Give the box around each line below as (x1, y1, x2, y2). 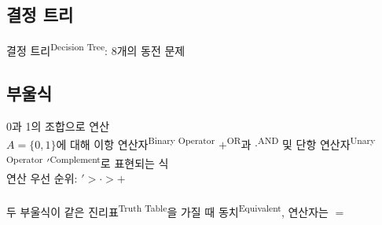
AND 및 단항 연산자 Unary (257, 134, 376, 152)
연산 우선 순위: (6, 169, 78, 186)
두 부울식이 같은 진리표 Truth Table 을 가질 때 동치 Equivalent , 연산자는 (6, 201, 329, 219)
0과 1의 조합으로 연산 (6, 117, 110, 134)
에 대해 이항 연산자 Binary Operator (56, 134, 215, 152)
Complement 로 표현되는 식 (50, 152, 169, 171)
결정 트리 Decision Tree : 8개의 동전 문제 (6, 40, 185, 58)
